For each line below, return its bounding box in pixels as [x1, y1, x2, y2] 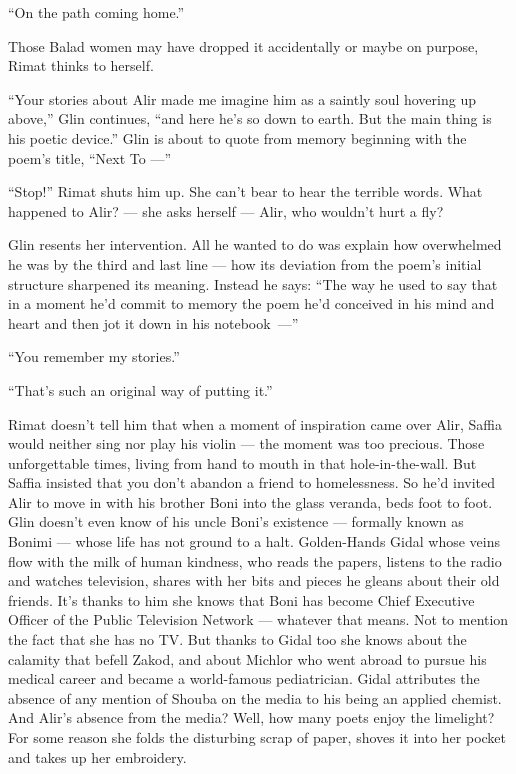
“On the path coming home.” [8, 2, 185, 22]
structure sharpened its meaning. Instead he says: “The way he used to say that [8, 273, 498, 294]
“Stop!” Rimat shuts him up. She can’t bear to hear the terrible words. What [8, 181, 483, 202]
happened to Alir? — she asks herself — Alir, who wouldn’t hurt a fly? [8, 200, 444, 221]
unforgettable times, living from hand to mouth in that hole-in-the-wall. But [8, 452, 477, 473]
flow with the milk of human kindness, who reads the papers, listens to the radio [8, 550, 502, 571]
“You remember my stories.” [8, 346, 180, 367]
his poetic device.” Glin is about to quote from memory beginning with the [8, 127, 467, 148]
